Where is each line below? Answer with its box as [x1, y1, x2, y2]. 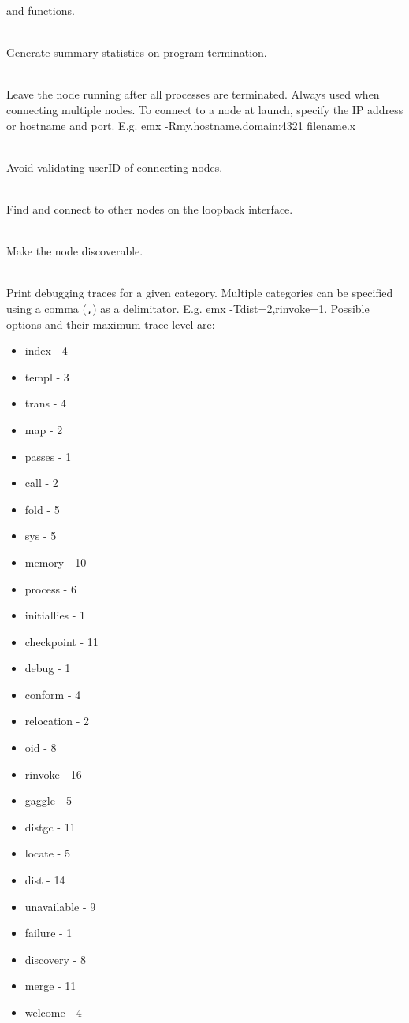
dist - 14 [24, 872, 65, 888]
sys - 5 [24, 527, 57, 544]
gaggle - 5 [24, 792, 72, 809]
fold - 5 [24, 500, 60, 517]
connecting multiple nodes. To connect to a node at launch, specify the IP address [6, 101, 403, 117]
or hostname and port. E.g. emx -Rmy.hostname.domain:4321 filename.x [6, 117, 356, 133]
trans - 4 [24, 395, 67, 411]
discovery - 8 [24, 950, 86, 967]
